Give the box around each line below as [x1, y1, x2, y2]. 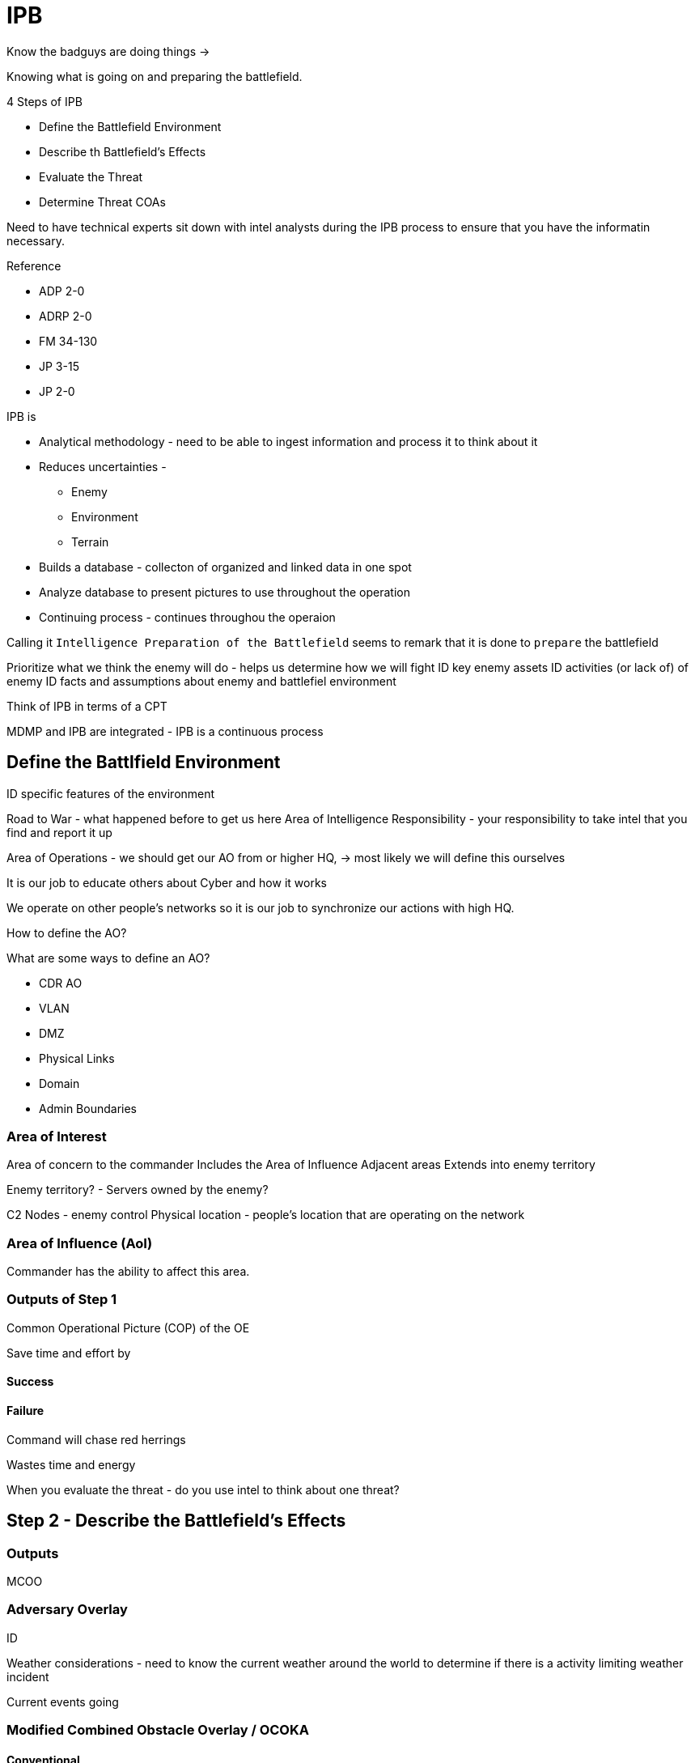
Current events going [6, 1694, 119, 1709]
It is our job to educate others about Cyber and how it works [6, 875, 327, 890]
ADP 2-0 [39, 283, 85, 298]
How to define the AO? [6, 925, 127, 940]
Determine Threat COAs [39, 194, 166, 209]
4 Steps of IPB [6, 94, 83, 108]
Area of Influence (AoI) [6, 1234, 153, 1251]
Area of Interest [6, 1128, 107, 1145]
